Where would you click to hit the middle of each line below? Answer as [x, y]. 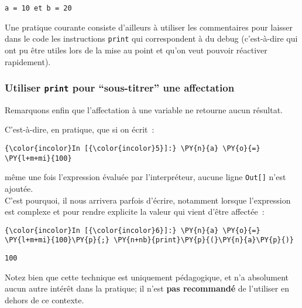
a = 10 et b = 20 [38, 8]
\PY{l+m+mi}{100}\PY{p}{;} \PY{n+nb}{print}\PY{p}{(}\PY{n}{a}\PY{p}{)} [149, 240]
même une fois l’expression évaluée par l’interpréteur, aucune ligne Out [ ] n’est [145, 177]
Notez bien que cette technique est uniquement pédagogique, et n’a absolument [147, 277]
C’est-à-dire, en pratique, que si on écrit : [80, 129]
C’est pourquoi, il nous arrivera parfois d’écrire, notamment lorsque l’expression [148, 200]
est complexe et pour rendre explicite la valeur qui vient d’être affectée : [135, 211]
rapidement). [28, 61]
